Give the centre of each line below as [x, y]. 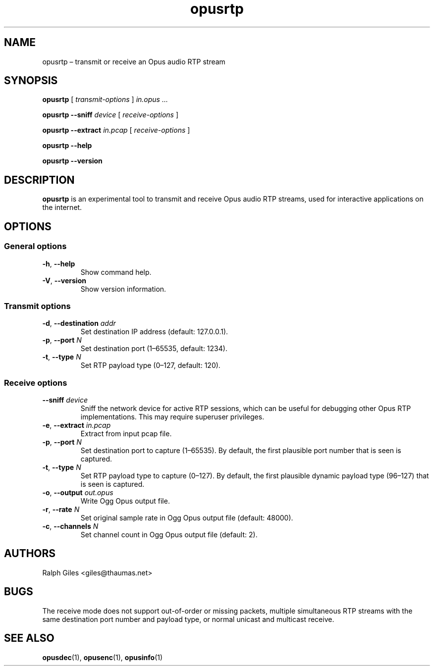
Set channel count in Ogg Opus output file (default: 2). [169, 535]
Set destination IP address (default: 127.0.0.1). [154, 332]
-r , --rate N [61, 509]
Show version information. [123, 289]
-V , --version [64, 280]
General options [35, 246]
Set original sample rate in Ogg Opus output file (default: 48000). [187, 518]
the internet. [62, 207]
